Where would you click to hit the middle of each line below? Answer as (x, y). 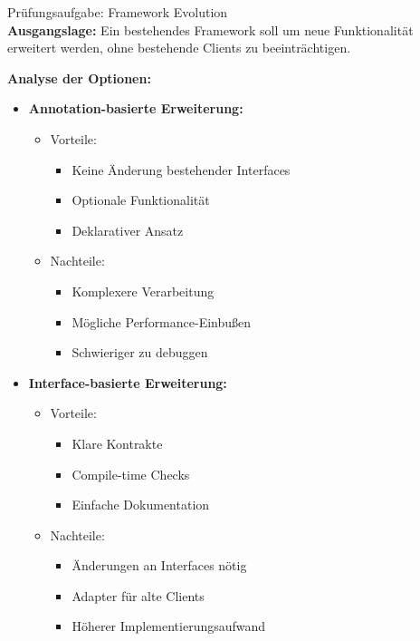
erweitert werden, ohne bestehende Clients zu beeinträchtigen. (179, 48)
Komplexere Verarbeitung (143, 291)
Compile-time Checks (131, 474)
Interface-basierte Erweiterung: (128, 382)
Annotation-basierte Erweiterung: (136, 108)
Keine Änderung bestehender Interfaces (181, 169)
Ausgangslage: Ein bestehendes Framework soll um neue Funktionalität (210, 29)
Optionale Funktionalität (141, 200)
